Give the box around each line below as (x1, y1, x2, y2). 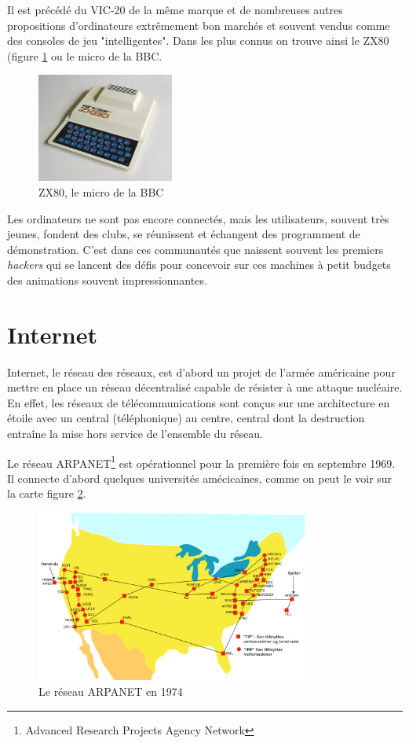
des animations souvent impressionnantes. (7, 271, 207, 288)
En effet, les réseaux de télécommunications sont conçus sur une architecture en (7, 394, 390, 410)
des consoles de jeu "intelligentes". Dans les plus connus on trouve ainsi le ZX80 (7, 32, 389, 49)
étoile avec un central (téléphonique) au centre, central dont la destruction (7, 410, 365, 426)
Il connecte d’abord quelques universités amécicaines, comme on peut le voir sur (7, 469, 393, 486)
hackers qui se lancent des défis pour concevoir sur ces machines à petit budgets (7, 256, 391, 273)
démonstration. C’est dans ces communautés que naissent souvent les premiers (7, 241, 384, 257)
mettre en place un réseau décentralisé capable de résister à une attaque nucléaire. (7, 379, 403, 395)
